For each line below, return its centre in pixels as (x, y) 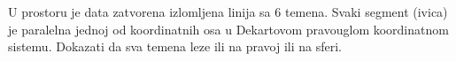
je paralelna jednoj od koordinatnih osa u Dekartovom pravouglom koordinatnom (228, 29)
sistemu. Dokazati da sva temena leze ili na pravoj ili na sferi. (175, 46)
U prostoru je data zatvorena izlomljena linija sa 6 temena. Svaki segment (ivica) (228, 11)
